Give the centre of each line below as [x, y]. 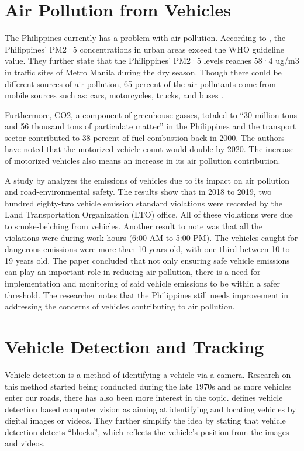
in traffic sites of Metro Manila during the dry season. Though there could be [143, 72]
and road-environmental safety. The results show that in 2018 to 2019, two [138, 192]
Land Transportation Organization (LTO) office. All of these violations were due [149, 214]
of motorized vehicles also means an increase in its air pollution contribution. [143, 161]
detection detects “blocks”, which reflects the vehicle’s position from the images [147, 431]
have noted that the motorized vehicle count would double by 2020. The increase [149, 149]
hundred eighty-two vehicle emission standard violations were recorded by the [144, 203]
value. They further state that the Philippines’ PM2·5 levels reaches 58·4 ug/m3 [152, 61]
